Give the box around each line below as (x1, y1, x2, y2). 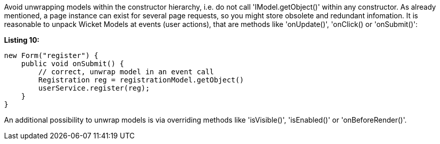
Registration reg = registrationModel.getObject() (38, 76, 244, 84)
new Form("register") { (4, 51, 99, 60)
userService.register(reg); (38, 84, 150, 92)
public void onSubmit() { (21, 60, 124, 68)
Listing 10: (4, 36, 40, 44)
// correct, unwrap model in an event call (38, 68, 214, 76)
